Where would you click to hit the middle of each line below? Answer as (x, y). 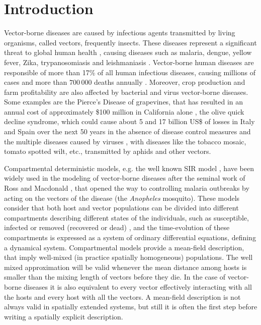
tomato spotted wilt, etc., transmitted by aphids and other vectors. (108, 151)
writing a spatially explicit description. (64, 316)
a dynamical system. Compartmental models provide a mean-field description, (124, 247)
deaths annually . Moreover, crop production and (170, 82)
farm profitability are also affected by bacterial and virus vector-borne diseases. (126, 92)
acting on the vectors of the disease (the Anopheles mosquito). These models (122, 198)
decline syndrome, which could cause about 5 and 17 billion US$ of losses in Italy (129, 121)
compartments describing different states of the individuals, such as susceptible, (126, 217)
